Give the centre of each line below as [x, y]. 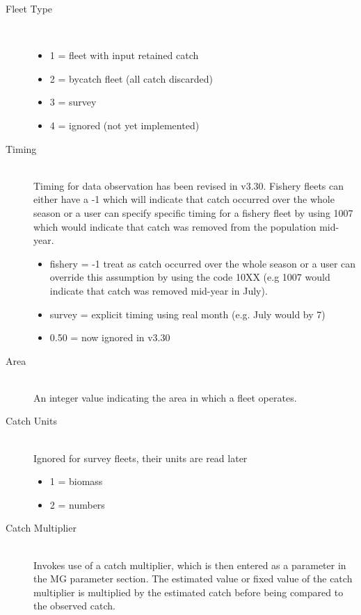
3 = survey [73, 102]
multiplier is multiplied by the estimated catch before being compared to [188, 592]
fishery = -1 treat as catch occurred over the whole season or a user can [203, 263]
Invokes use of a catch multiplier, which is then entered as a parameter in [190, 565]
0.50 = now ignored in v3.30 [110, 337]
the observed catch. [74, 606]
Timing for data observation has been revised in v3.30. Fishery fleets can [189, 185]
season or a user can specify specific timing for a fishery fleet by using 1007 [193, 212]
